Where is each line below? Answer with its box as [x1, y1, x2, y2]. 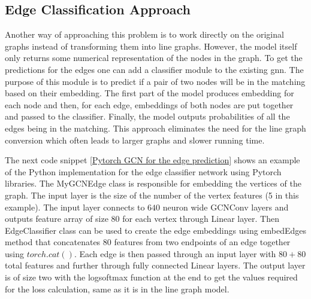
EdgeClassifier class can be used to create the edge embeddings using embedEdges [5, 224, 307, 236]
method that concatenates [5, 236, 101, 248]
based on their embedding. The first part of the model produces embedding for [5, 87, 294, 99]
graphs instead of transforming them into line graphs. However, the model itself [5, 39, 297, 52]
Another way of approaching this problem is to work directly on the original [5, 28, 284, 41]
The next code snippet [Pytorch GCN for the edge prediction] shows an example [5, 154, 300, 166]
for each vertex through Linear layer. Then [122, 212, 280, 225]
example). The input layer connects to [5, 200, 145, 213]
